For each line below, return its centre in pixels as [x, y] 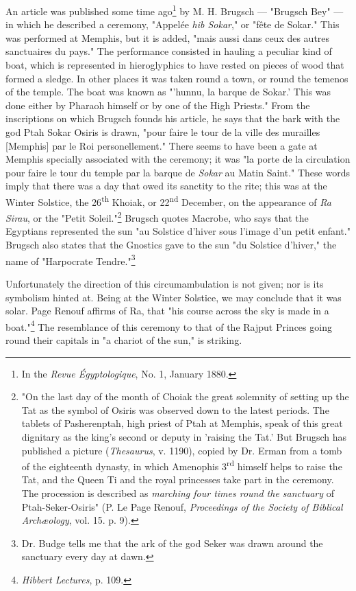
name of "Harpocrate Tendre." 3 [71, 259]
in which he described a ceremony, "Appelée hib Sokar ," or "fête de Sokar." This [173, 24]
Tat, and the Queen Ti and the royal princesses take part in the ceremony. [178, 479]
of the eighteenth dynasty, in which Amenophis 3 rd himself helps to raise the [182, 465]
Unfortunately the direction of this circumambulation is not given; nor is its [165, 283]
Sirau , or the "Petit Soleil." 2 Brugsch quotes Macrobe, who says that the [157, 217]
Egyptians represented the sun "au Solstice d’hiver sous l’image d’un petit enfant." [178, 231]
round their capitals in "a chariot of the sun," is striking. [124, 339]
